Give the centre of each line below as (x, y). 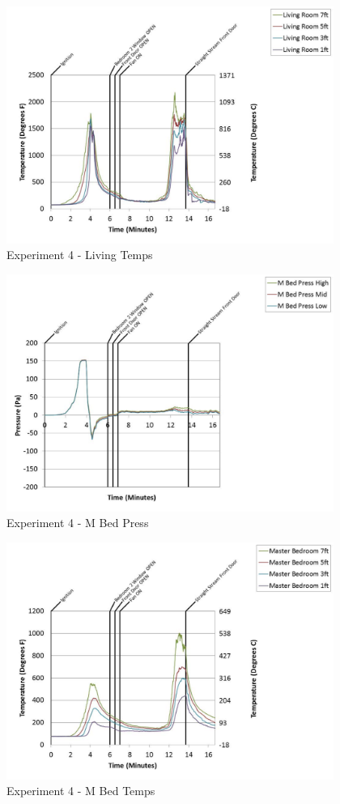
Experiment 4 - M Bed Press (78, 523)
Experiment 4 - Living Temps (80, 255)
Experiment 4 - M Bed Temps (81, 791)
